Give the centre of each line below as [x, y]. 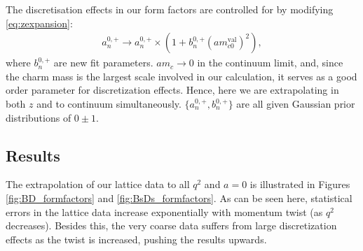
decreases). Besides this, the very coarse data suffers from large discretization [171, 225]
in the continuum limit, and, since [270, 63]
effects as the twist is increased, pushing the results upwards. [136, 239]
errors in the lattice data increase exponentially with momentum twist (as [164, 211]
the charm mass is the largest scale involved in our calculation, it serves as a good [181, 76]
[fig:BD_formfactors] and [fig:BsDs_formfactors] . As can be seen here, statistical [179, 198]
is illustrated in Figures [300, 184]
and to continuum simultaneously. [109, 103]
